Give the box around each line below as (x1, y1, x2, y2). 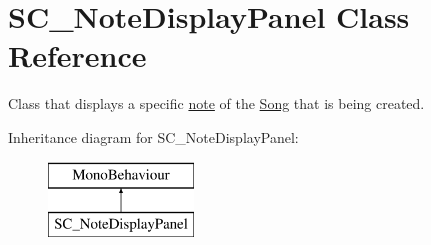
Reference (8, 35, 147, 76)
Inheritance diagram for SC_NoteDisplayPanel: (8, 126, 299, 147)
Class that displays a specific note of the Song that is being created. (8, 93, 425, 114)
